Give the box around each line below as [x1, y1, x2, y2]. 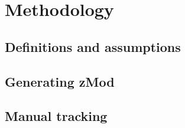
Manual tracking [5, 107, 108, 125]
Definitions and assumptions [5, 37, 181, 55]
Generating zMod [5, 72, 115, 90]
